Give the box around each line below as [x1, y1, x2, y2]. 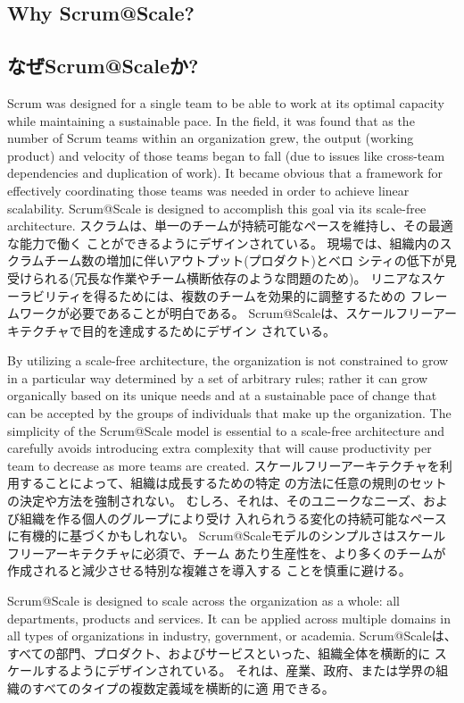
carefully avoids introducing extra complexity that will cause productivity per [7, 439, 432, 457]
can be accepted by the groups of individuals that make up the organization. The [7, 404, 452, 423]
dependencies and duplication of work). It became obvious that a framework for [7, 163, 443, 182]
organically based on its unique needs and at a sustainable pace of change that [7, 386, 437, 405]
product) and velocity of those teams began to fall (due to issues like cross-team [7, 146, 445, 164]
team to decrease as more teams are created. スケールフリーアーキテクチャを [7, 456, 440, 474]
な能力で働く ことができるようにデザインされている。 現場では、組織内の [7, 233, 440, 252]
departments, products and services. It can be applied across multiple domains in [7, 608, 451, 627]
